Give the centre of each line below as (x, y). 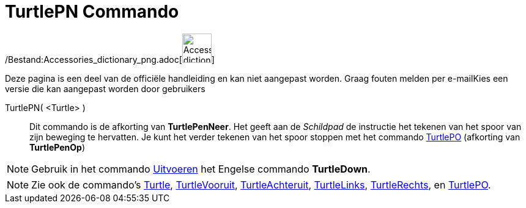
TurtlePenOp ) (57, 147)
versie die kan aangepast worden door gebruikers (105, 88)
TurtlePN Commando (92, 12)
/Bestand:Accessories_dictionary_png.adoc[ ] (110, 59)
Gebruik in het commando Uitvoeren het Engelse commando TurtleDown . (201, 169)
